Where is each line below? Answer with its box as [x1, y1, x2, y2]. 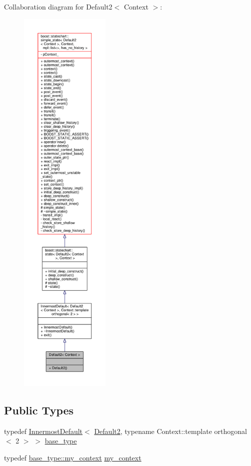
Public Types [4, 402, 74, 417]
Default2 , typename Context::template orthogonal [94, 425, 247, 436]
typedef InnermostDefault [4, 425, 83, 436]
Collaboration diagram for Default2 [4, 2, 112, 12]
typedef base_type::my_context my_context [4, 452, 141, 462]
